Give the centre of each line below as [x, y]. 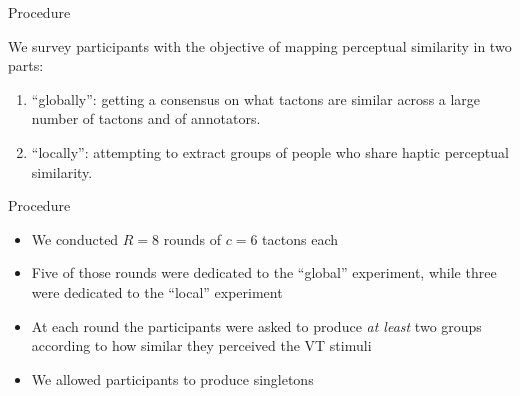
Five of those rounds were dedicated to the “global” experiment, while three [264, 272]
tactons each [300, 238]
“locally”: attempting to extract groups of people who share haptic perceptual [270, 151]
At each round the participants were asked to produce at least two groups [256, 325]
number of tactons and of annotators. [146, 118]
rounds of [192, 238]
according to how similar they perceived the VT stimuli [201, 345]
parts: [26, 65]
